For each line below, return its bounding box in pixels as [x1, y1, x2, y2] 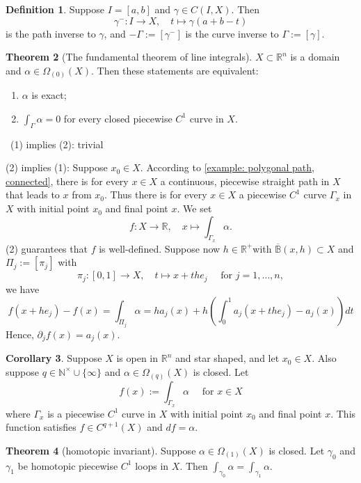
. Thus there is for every [104, 187, 207, 202]
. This [330, 406, 356, 420]
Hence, [6, 326, 34, 341]
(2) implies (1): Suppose [6, 160, 108, 175]
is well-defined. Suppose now [99, 241, 220, 255]
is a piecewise [47, 406, 104, 420]
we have [6, 281, 40, 296]
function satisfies [6, 420, 77, 434]
